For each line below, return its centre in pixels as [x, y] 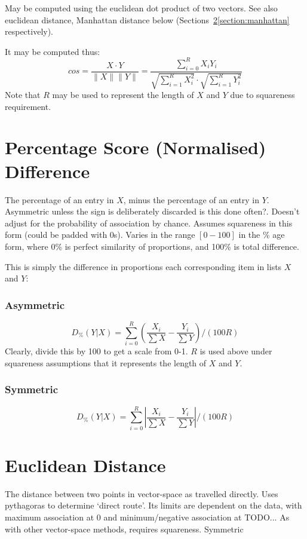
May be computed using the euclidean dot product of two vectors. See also [141, 8]
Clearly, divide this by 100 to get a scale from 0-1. [96, 351]
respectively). [29, 31]
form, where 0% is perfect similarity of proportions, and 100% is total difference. [152, 246]
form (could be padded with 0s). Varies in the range [100, 235]
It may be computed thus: [53, 51]
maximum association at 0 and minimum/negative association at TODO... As [147, 517]
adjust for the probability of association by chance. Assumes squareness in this [149, 223]
